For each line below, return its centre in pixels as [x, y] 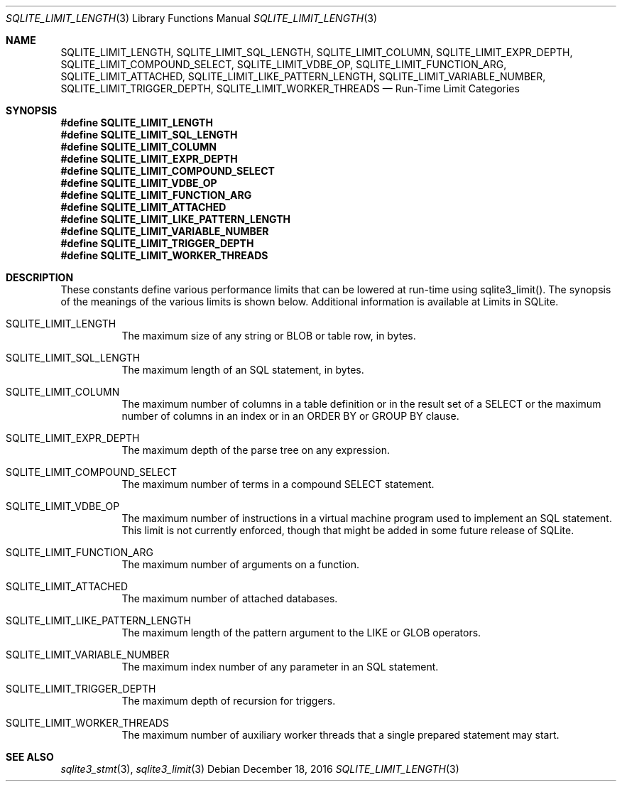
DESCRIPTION [40, 277]
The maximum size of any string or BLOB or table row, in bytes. [269, 336]
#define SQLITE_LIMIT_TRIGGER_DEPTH [157, 243]
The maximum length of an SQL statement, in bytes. [243, 370]
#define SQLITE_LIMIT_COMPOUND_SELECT [168, 171]
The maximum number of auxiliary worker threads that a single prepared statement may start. [340, 735]
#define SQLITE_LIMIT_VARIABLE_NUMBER [165, 231]
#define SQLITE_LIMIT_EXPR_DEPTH [149, 159]
